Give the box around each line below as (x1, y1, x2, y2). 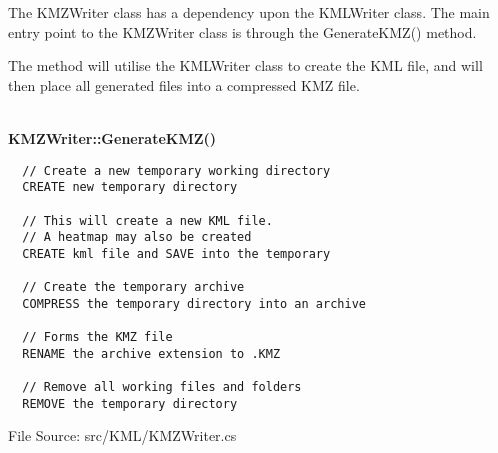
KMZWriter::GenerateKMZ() (8, 127, 217, 148)
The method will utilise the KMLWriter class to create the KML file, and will (8, 55, 483, 76)
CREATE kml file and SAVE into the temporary (22, 246, 331, 261)
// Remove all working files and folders (22, 380, 302, 395)
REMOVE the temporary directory (22, 396, 238, 411)
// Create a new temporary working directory (22, 163, 331, 178)
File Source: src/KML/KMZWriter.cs (8, 425, 237, 446)
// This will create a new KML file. (22, 213, 273, 228)
